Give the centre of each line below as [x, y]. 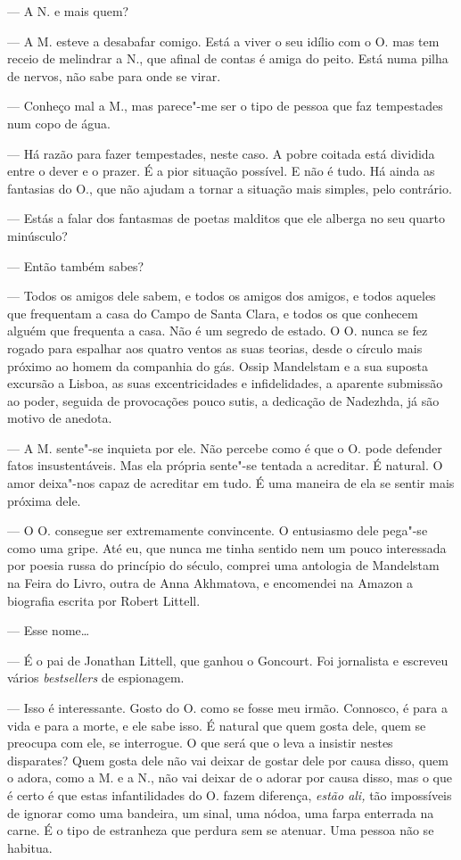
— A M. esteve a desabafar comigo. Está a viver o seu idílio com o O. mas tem [223, 41]
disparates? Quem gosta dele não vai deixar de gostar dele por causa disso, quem [228, 760]
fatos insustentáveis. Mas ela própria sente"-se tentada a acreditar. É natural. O [225, 465]
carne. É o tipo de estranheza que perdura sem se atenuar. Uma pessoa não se [221, 830]
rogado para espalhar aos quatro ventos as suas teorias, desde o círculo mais [215, 347]
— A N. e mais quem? [68, 11]
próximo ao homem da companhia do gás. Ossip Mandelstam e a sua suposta [218, 365]
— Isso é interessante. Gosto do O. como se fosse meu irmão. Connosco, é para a [227, 707]
